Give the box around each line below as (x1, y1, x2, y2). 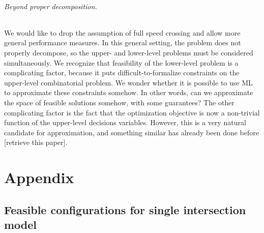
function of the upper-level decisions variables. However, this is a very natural (4, 117, 246, 128)
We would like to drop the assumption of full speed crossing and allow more (4, 27, 241, 38)
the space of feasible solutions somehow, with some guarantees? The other (4, 97, 234, 107)
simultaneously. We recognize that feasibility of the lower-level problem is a (4, 57, 239, 68)
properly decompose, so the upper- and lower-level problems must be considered (4, 47, 253, 57)
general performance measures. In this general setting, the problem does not (4, 37, 241, 48)
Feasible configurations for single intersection (4, 201, 246, 217)
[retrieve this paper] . (4, 137, 68, 148)
